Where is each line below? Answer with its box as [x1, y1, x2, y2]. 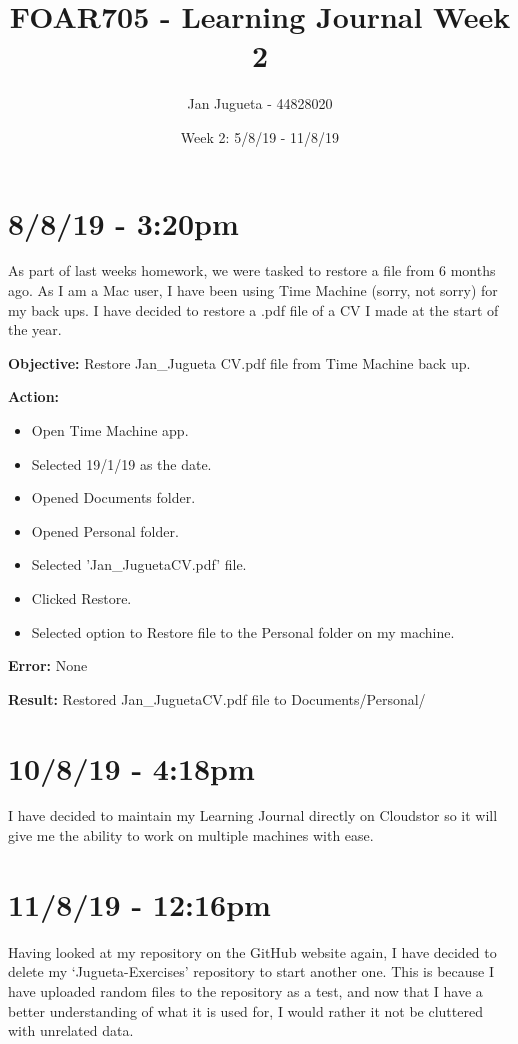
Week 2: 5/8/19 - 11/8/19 [180, 126, 340, 147]
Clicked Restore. [31, 587, 132, 608]
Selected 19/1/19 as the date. [31, 453, 212, 474]
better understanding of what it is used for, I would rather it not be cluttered [8, 1000, 483, 1021]
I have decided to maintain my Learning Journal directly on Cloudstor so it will [8, 805, 498, 826]
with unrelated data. [8, 1020, 134, 1041]
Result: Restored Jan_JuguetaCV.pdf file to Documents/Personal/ [8, 688, 426, 709]
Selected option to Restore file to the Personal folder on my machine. [31, 621, 455, 642]
